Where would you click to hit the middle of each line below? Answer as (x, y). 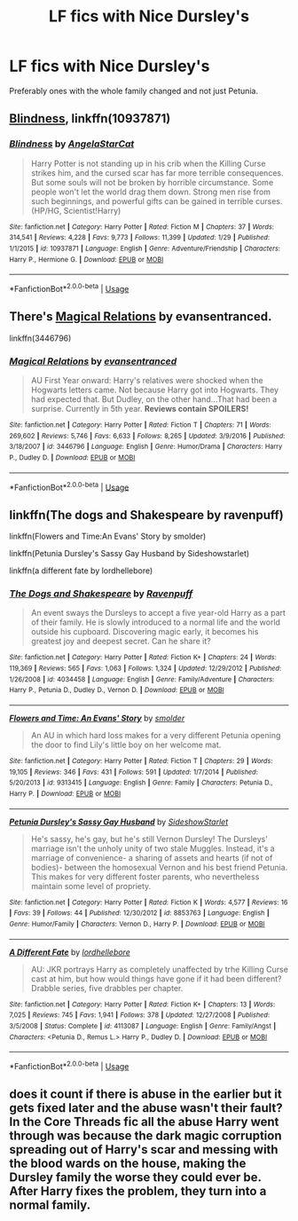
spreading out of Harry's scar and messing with (144, 1150)
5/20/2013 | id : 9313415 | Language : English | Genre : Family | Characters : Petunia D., (141, 783)
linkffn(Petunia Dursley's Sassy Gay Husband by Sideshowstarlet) (129, 554)
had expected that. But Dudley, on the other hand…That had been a (154, 399)
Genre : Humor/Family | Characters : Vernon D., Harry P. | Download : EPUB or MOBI (137, 924)
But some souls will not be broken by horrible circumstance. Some (152, 182)
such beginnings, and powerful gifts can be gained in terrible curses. (157, 201)
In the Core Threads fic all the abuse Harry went (144, 1122)
